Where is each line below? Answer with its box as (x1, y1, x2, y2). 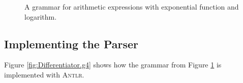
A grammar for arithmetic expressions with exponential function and (24, 2, 239, 12)
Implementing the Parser (4, 36, 139, 51)
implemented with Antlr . (4, 69, 84, 79)
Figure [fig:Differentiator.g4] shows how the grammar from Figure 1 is (4, 59, 222, 70)
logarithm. (24, 11, 57, 22)
